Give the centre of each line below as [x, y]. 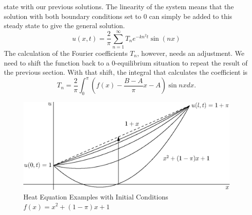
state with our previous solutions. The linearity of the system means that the [119, 6]
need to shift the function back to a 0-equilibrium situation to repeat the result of [126, 62]
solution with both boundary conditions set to [73, 16]
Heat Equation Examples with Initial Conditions [96, 196]
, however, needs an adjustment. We [191, 53]
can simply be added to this [191, 16]
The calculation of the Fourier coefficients [66, 53]
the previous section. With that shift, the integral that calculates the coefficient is [126, 72]
